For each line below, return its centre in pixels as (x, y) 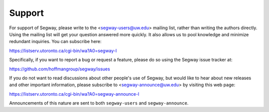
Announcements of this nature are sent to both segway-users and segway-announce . (99, 103)
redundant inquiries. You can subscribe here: (55, 42)
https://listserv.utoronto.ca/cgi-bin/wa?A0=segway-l (63, 51)
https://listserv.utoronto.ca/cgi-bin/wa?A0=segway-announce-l (74, 94)
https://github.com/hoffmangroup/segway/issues (60, 69)
